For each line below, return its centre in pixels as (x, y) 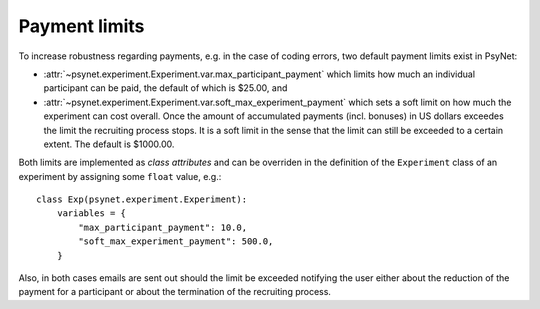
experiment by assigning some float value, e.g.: (120, 176)
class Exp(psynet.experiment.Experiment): (142, 199)
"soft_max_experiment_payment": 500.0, (176, 241)
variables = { (91, 213)
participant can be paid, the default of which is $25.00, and (165, 88)
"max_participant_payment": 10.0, (163, 227)
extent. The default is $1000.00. (109, 144)
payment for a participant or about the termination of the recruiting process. (175, 292)
